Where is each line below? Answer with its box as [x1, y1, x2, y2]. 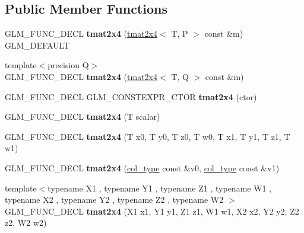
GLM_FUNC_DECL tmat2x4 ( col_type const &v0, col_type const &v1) [5, 161, 280, 174]
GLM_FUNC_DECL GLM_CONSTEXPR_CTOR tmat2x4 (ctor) [5, 90, 257, 103]
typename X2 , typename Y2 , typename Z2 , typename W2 [5, 193, 224, 206]
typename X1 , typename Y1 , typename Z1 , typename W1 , [47, 181, 272, 194]
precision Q [47, 59, 89, 71]
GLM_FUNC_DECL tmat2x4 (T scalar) [5, 110, 160, 123]
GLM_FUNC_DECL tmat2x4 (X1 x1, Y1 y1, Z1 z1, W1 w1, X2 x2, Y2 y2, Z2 [5, 205, 299, 217]
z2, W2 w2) [5, 216, 47, 229]
